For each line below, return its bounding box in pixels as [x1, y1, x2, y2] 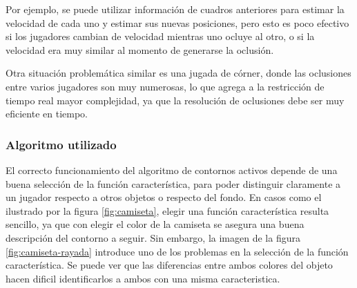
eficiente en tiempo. [6, 106, 88, 121]
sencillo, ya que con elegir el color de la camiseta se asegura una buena [6, 217, 305, 231]
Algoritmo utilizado [6, 135, 117, 153]
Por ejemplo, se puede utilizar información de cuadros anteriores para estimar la [6, 2, 345, 16]
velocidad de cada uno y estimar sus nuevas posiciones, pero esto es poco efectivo [6, 15, 349, 30]
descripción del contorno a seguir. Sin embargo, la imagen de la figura [6, 230, 300, 244]
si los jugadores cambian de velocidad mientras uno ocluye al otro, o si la [6, 29, 315, 44]
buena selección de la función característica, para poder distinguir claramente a [6, 176, 341, 191]
